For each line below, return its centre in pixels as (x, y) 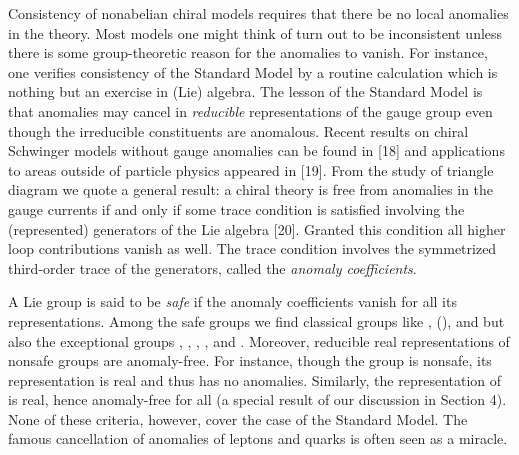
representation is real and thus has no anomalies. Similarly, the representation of (255, 379)
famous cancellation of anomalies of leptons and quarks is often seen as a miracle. (258, 438)
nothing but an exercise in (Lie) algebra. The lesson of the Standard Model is (245, 91)
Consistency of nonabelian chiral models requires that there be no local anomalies (258, 13)
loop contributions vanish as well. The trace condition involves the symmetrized (252, 248)
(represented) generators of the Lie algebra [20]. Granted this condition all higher (257, 228)
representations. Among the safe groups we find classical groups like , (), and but (256, 320)
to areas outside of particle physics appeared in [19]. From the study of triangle (251, 169)
